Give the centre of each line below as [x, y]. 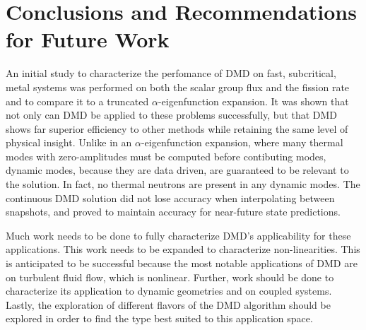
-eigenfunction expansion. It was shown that [253, 101]
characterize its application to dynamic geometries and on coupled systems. [169, 291]
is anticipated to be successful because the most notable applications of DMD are [182, 263]
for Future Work [88, 39]
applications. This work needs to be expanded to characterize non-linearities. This [183, 249]
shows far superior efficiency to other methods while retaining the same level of [177, 128]
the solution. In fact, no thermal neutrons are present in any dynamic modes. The [183, 184]
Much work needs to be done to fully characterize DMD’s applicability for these [178, 235]
